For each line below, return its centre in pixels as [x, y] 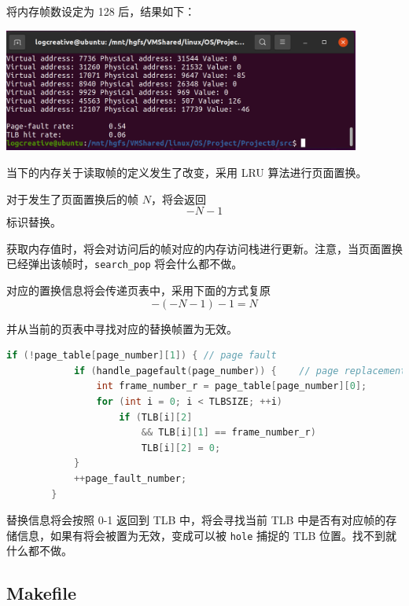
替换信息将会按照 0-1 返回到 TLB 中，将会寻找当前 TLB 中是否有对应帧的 [196, 520]
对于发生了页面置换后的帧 [72, 198]
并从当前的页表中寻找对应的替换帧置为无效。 [122, 328]
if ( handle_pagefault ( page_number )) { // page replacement [240, 371]
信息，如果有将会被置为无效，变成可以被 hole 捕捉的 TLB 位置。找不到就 [207, 535]
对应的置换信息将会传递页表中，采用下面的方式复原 [138, 290]
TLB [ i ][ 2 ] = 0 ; [181, 448]
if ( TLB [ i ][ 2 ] [156, 417]
